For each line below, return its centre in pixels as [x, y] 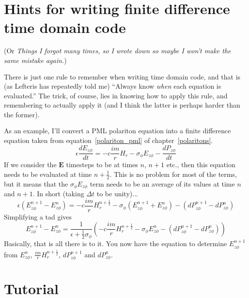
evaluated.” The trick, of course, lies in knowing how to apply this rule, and [116, 95]
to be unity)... [117, 194]
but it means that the [36, 183]
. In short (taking [58, 194]
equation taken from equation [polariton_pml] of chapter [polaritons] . [109, 140]
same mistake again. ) [35, 60]
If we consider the [30, 165]
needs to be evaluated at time [48, 174]
